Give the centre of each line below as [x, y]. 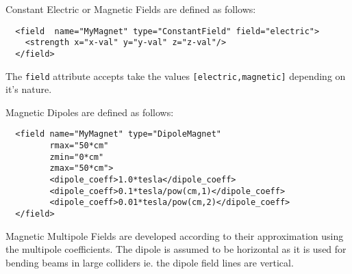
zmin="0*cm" [77, 157]
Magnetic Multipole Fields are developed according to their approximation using [175, 235]
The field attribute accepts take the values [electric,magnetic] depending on [176, 76]
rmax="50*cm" [79, 146]
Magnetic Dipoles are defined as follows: [90, 112]
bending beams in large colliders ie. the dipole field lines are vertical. [150, 262]
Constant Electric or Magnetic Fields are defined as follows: [131, 9]
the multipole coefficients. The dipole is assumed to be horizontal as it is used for [176, 249]
